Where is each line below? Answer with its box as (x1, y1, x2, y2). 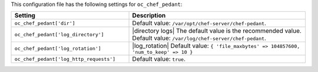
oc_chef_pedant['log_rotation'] (14, 46, 101, 52)
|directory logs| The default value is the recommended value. (132, 27, 302, 35)
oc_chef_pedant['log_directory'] (14, 31, 104, 37)
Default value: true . (132, 55, 185, 63)
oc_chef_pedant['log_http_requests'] (14, 56, 116, 62)
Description (132, 12, 166, 20)
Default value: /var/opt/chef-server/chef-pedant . (132, 19, 266, 28)
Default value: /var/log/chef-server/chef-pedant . (132, 34, 266, 42)
